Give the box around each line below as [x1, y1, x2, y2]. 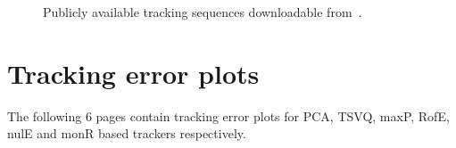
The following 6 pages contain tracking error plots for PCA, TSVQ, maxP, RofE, [7, 106, 450, 125]
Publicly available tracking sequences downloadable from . [43, 3, 362, 21]
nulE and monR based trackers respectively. [7, 124, 246, 143]
